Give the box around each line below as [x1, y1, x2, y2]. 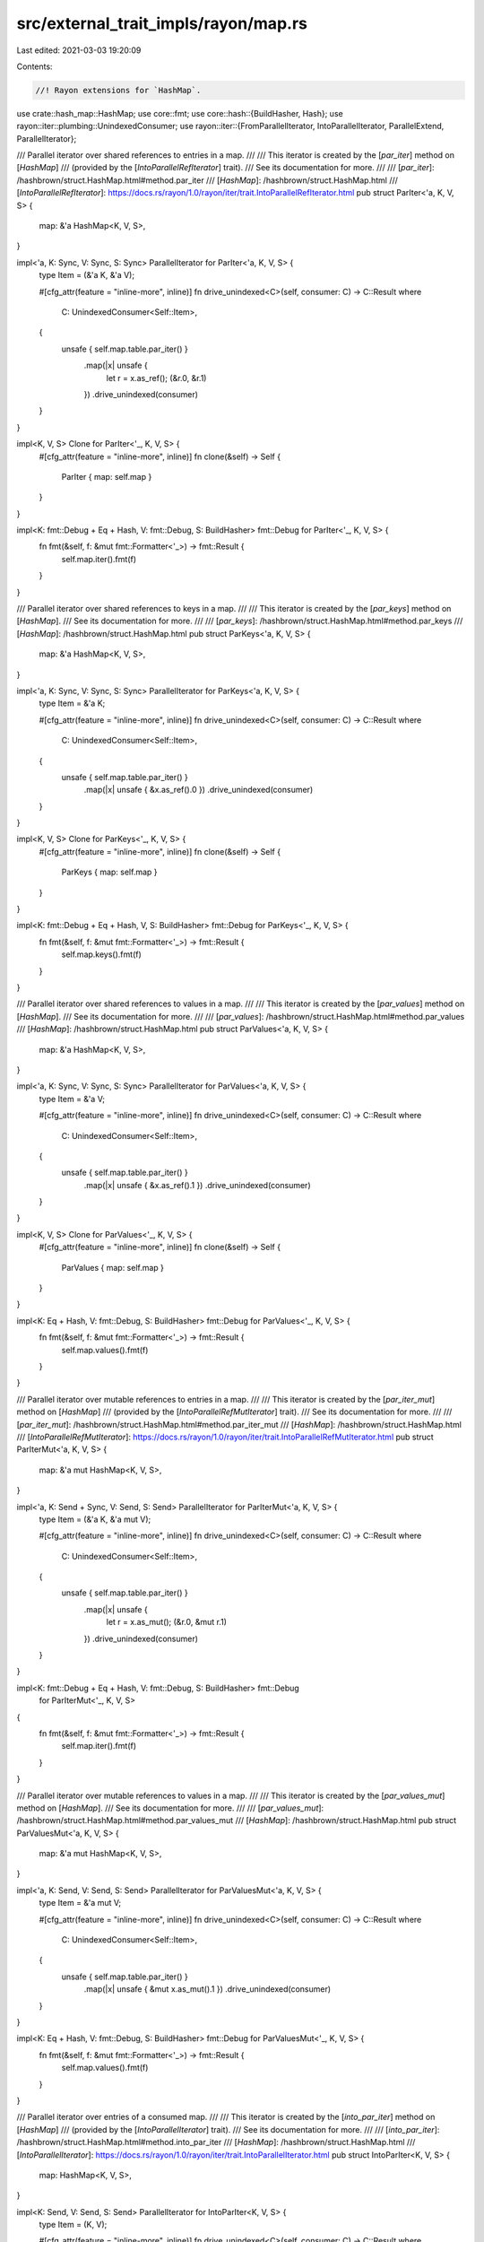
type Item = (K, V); [39, 2220, 108, 2230]
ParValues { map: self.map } [61, 1262, 165, 1273]
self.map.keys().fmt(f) [61, 949, 143, 960]
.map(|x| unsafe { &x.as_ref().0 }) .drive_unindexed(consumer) [83, 785, 314, 795]
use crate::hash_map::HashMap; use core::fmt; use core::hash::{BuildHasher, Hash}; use [16, 108, 344, 118]
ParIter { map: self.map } [61, 471, 152, 482]
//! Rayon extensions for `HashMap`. [35, 85, 202, 95]
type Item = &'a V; [39, 1093, 105, 1104]
